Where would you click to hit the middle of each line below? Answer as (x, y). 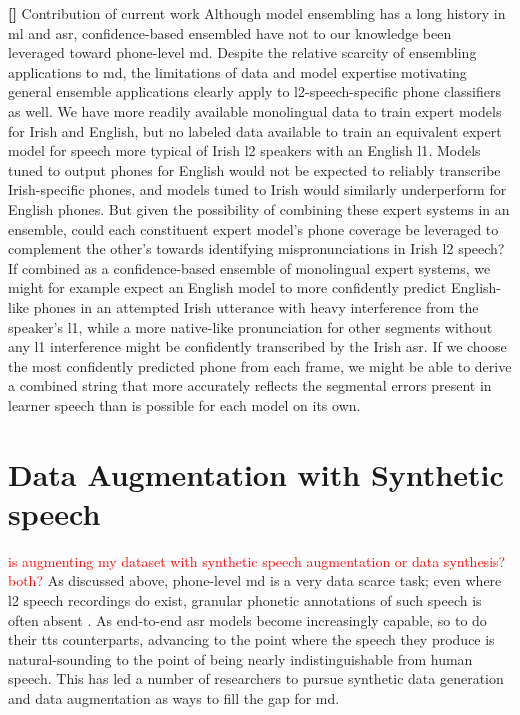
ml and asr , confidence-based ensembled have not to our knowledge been (230, 32)
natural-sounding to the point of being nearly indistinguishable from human (240, 658)
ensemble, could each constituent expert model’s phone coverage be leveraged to (253, 228)
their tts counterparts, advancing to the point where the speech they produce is (251, 639)
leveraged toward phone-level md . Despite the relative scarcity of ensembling (242, 52)
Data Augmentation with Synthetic (256, 473)
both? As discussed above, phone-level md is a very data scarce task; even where (255, 580)
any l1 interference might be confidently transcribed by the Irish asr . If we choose (257, 346)
